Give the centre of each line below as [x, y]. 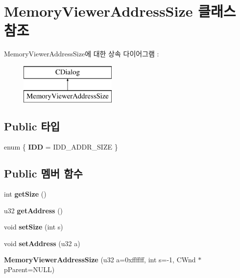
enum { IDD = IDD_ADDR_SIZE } [61, 147]
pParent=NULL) [29, 269]
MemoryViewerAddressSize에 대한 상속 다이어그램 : [82, 54]
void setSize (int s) [34, 227]
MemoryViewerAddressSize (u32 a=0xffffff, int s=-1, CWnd [100, 260]
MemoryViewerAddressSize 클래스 [120, 11]
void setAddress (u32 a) [42, 243]
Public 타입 [32, 126]
